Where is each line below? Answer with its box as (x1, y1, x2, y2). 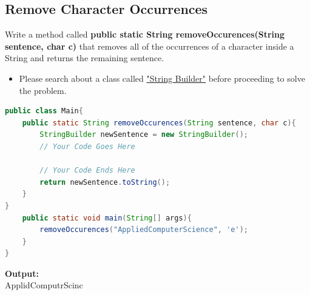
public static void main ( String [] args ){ (22, 213, 192, 222)
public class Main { (5, 107, 83, 116)
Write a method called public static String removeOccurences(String (5, 28, 285, 41)
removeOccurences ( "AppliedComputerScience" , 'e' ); (39, 225, 248, 234)
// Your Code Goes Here (39, 142, 135, 151)
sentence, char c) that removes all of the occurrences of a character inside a (5, 39, 294, 52)
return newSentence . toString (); (39, 177, 170, 187)
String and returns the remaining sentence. (5, 51, 164, 64)
